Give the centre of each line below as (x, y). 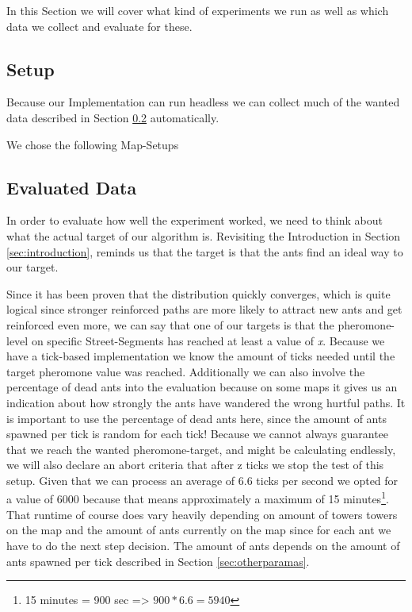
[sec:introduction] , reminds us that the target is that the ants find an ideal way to (205, 251)
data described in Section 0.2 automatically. (113, 117)
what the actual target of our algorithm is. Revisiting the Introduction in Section (204, 235)
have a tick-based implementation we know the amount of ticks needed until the (201, 356)
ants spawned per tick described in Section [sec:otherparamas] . (158, 561)
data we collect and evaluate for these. (99, 26)
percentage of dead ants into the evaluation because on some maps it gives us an (202, 387)
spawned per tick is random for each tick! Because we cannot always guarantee (198, 434)
